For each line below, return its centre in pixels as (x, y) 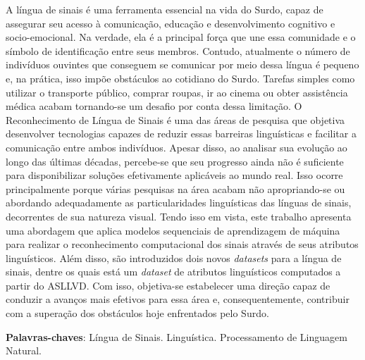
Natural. (24, 350)
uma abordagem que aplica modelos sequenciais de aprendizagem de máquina (173, 230)
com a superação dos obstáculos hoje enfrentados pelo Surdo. (137, 313)
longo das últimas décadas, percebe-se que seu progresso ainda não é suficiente (175, 161)
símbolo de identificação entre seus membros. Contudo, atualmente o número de (178, 50)
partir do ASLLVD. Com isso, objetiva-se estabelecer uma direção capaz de (168, 285)
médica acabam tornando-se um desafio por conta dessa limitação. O (154, 106)
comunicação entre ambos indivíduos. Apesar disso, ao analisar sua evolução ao (177, 147)
